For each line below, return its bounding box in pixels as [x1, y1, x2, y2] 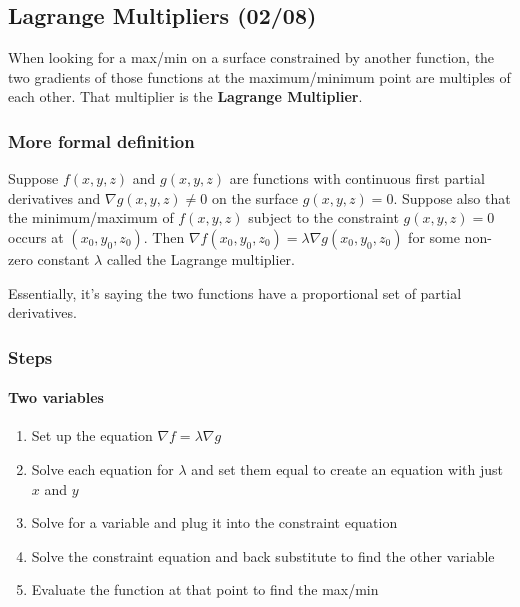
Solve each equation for [31, 459, 174, 479]
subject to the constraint [248, 207, 399, 228]
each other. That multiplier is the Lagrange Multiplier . [8, 86, 363, 107]
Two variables [8, 387, 104, 408]
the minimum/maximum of [8, 207, 174, 228]
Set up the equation [31, 425, 153, 446]
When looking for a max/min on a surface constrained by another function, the [8, 47, 495, 68]
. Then [143, 226, 185, 247]
